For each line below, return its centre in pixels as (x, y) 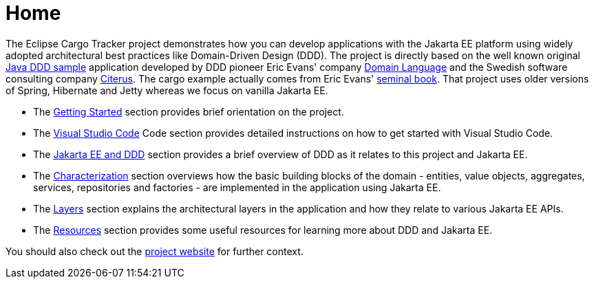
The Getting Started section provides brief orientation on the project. (189, 111)
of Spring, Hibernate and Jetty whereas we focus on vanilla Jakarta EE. (167, 90)
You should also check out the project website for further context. (155, 251)
